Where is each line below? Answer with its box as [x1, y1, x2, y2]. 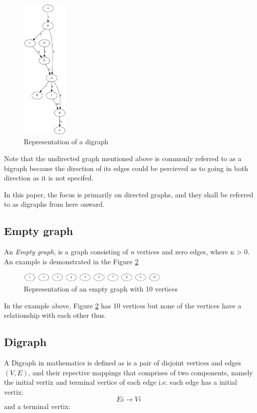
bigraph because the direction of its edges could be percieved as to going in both [4, 163, 249, 173]
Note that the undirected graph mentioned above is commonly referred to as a [4, 153, 242, 163]
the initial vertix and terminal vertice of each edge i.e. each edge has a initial [4, 377, 237, 387]
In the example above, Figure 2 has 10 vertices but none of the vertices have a [4, 300, 242, 310]
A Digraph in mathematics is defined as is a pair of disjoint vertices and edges [4, 357, 241, 368]
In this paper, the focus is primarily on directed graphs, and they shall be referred [4, 189, 254, 199]
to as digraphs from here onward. [4, 199, 104, 209]
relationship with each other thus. [4, 310, 106, 320]
